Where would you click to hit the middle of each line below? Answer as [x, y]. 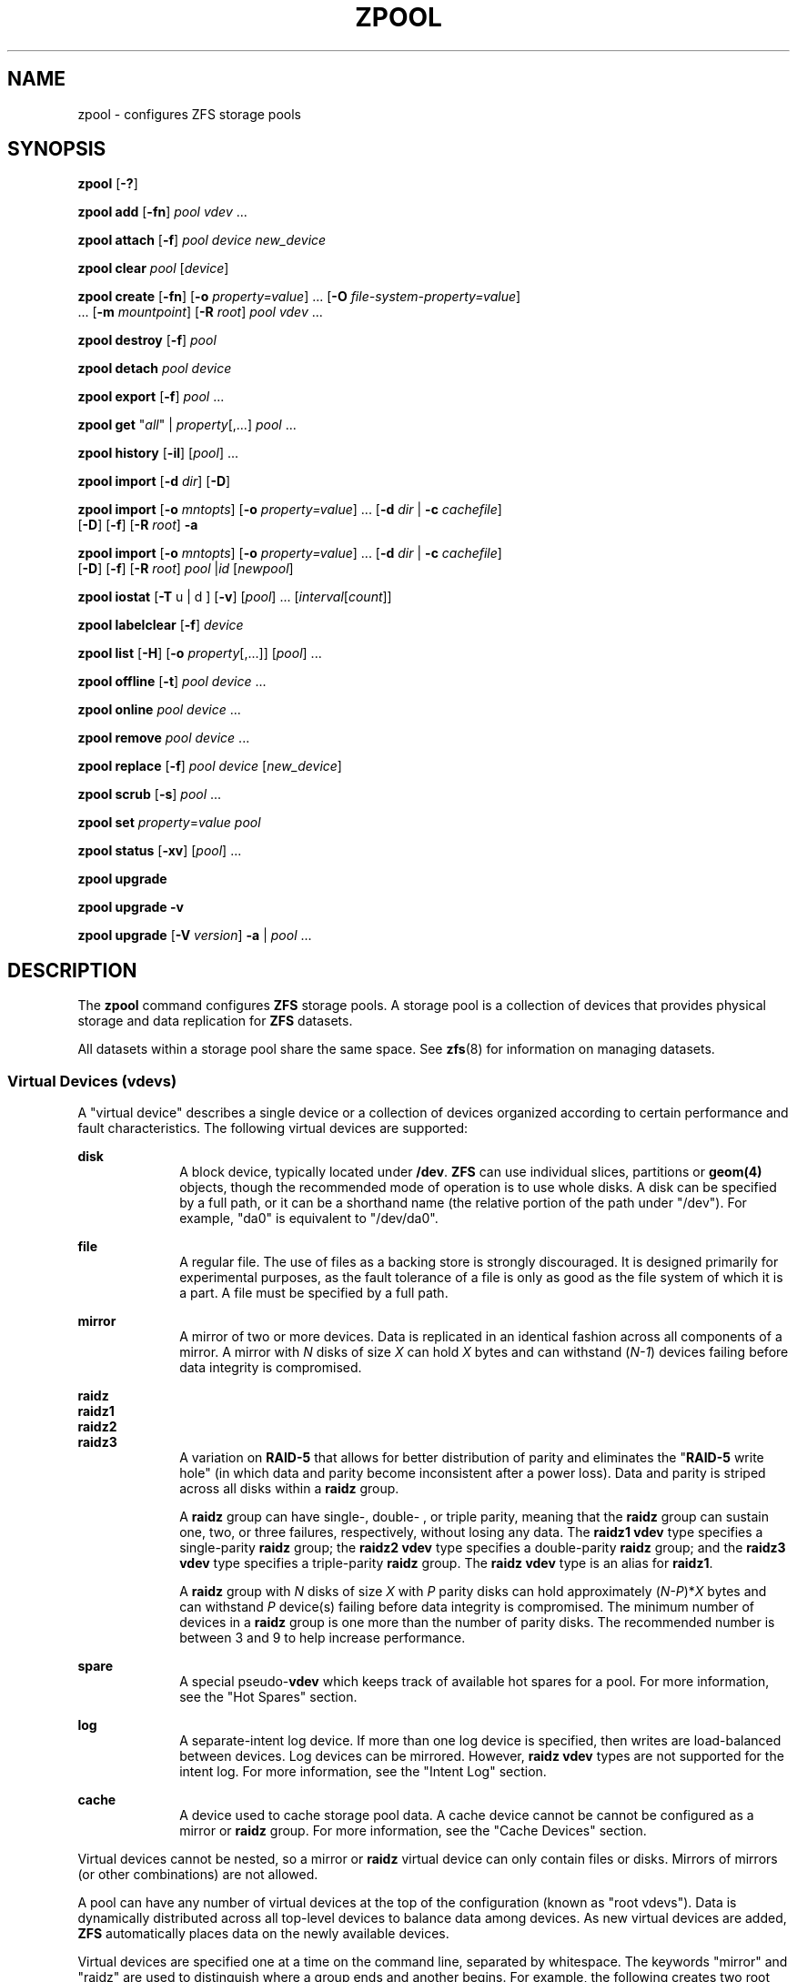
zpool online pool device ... [159, 710]
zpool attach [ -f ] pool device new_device [202, 240]
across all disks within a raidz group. [289, 1489]
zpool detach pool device [155, 369]
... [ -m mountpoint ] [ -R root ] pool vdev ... [200, 312]
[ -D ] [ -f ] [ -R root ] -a [138, 525]
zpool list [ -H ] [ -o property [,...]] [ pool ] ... [200, 653]
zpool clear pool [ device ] [153, 268]
